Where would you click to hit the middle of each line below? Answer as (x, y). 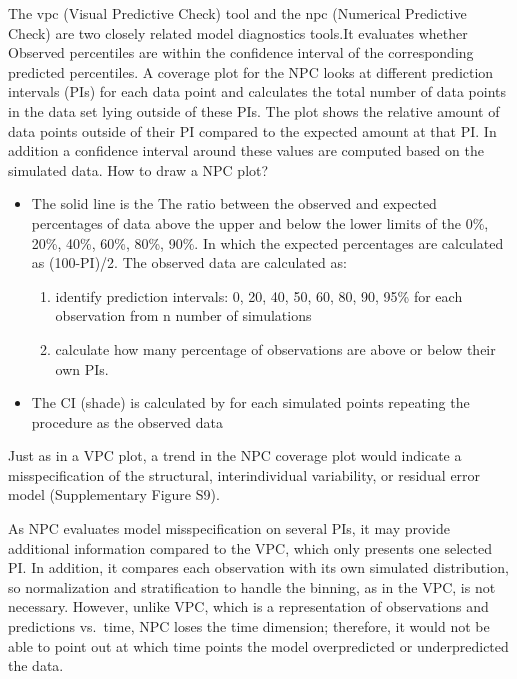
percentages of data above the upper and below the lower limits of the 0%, (260, 222)
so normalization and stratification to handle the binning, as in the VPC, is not (252, 586)
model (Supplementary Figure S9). (114, 494)
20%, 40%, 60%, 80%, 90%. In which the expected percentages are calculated (267, 242)
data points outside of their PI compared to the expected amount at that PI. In (252, 130)
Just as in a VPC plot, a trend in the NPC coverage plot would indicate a (235, 455)
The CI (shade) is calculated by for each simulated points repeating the (250, 402)
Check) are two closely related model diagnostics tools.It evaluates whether (238, 32)
